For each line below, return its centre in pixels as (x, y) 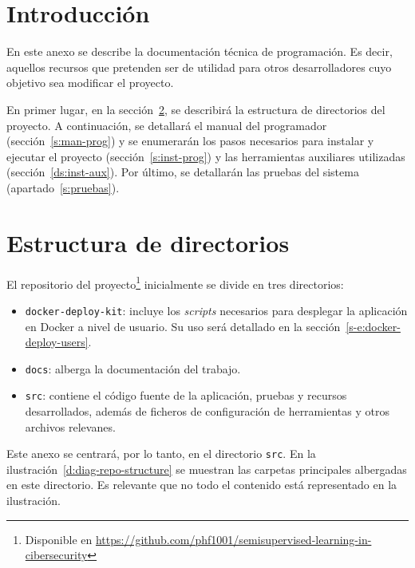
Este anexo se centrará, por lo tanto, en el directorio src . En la (161, 454)
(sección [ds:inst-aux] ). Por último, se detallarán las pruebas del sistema (183, 172)
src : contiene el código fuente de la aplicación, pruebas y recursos (186, 395)
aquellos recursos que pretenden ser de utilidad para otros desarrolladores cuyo (199, 67)
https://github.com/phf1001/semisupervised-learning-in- (233, 539)
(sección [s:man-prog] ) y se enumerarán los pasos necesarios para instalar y (190, 141)
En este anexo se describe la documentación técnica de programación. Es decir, (200, 51)
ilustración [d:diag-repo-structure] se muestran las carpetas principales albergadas (207, 469)
